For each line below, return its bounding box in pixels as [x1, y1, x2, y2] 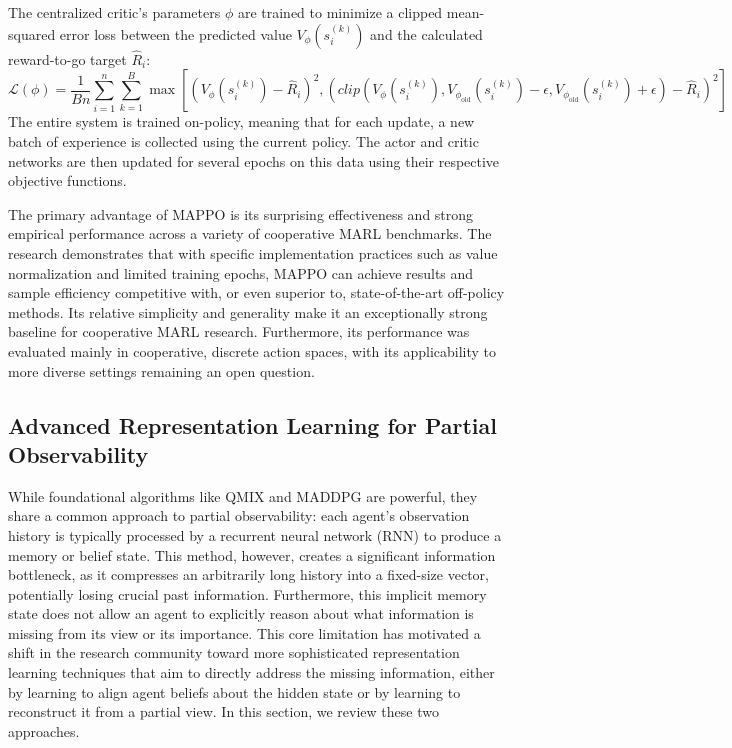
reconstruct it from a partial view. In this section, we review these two [8, 701, 439, 722]
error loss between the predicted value [59, 23, 292, 44]
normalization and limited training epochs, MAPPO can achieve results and [8, 262, 474, 283]
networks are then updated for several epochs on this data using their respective [8, 150, 500, 171]
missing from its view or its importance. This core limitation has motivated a [8, 622, 481, 643]
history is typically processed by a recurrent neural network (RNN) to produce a [8, 524, 502, 545]
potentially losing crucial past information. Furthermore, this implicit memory [8, 583, 487, 604]
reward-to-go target [8, 48, 127, 69]
